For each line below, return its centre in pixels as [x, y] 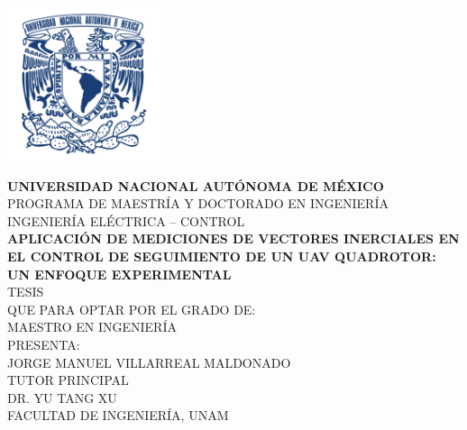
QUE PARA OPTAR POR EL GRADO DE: [132, 309]
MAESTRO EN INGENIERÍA [92, 327]
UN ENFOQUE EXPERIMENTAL [119, 274]
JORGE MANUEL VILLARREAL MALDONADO [149, 362]
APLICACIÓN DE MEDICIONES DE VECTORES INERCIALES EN [233, 238]
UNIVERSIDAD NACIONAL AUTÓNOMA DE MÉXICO [196, 185]
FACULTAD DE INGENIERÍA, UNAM [118, 415]
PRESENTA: [44, 345]
